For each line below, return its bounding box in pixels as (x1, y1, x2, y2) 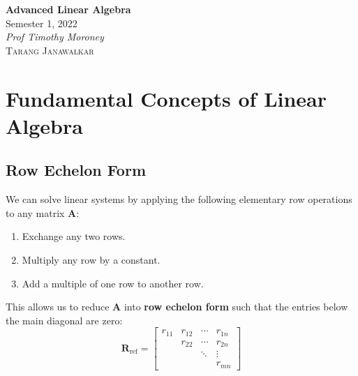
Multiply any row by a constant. (22, 252, 161, 266)
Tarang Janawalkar (6, 43, 94, 57)
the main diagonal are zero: (6, 313, 123, 327)
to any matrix (6, 205, 65, 220)
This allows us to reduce (6, 299, 110, 314)
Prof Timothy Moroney (6, 29, 104, 44)
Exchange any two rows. (22, 229, 126, 243)
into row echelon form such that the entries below (124, 299, 348, 314)
